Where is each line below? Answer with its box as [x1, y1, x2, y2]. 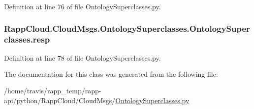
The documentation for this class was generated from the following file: [4, 69, 218, 79]
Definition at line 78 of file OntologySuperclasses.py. [4, 52, 161, 63]
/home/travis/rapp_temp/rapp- [4, 85, 101, 95]
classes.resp [4, 33, 50, 45]
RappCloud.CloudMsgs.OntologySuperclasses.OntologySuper [4, 22, 250, 34]
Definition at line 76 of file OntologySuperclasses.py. [4, 1, 161, 11]
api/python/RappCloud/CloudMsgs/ [4, 95, 116, 105]
